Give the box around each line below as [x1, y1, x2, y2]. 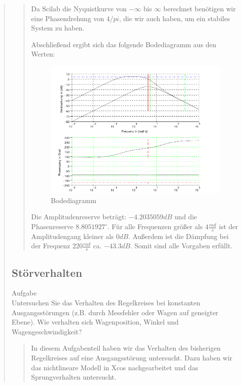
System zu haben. [31, 23, 84, 33]
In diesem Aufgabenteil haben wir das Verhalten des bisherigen [31, 343, 221, 353]
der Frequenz [31, 240, 70, 251]
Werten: [31, 49, 55, 59]
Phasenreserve [31, 221, 74, 232]
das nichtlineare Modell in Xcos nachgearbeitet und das [31, 362, 198, 372]
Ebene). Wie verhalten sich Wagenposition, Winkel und [11, 317, 179, 327]
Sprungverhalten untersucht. [31, 372, 116, 382]
